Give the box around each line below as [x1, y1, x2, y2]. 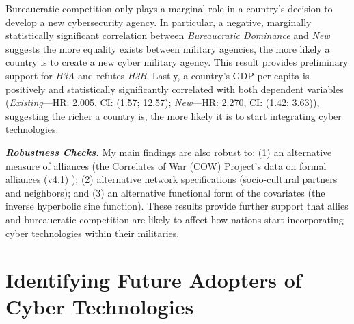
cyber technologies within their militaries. [5, 225, 180, 240]
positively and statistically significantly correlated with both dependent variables [5, 82, 344, 96]
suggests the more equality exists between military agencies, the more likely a [5, 41, 330, 55]
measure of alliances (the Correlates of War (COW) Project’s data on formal [5, 158, 327, 173]
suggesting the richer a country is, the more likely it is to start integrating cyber [5, 108, 342, 123]
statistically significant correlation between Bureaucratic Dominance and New [5, 28, 330, 42]
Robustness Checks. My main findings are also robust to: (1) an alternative [5, 145, 332, 159]
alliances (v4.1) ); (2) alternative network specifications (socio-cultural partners [5, 172, 338, 186]
